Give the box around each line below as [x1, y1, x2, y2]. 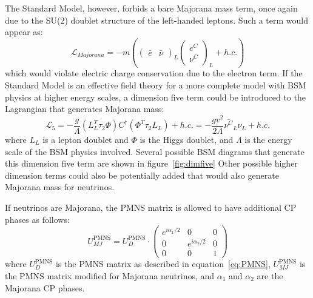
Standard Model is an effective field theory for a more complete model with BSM [5, 79, 306, 91]
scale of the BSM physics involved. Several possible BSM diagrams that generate [5, 145, 305, 157]
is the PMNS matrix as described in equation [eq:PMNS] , [55, 257, 271, 270]
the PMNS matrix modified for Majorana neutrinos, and [5, 270, 215, 282]
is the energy [244, 133, 292, 145]
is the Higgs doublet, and [140, 133, 234, 145]
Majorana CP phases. [5, 281, 85, 294]
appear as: [5, 25, 43, 38]
